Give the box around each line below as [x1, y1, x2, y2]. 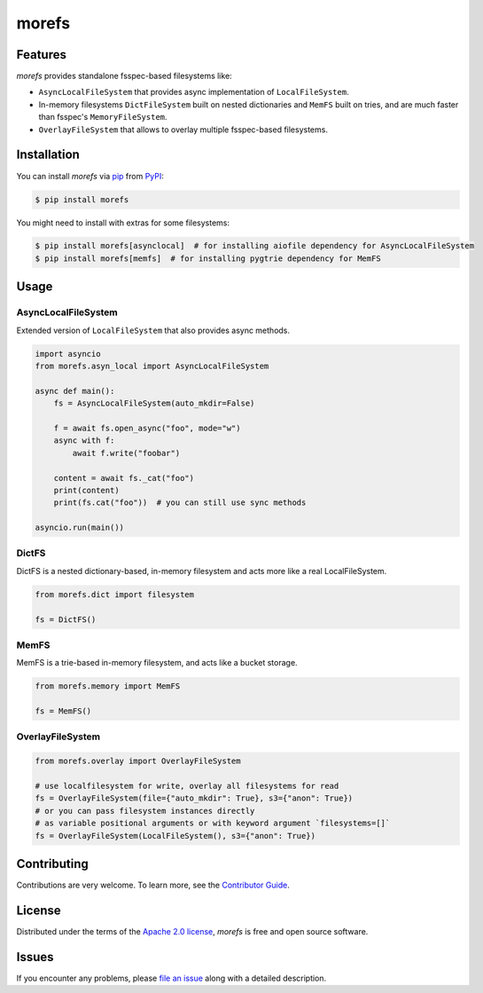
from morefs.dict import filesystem [35, 589, 195, 599]
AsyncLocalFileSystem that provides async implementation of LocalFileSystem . [38, 87, 349, 98]
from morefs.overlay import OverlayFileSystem [35, 756, 241, 767]
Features [16, 47, 66, 62]
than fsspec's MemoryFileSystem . [38, 112, 167, 122]
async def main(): [35, 386, 115, 396]
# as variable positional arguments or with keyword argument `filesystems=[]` [35, 818, 391, 829]
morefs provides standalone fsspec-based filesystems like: [16, 71, 232, 82]
